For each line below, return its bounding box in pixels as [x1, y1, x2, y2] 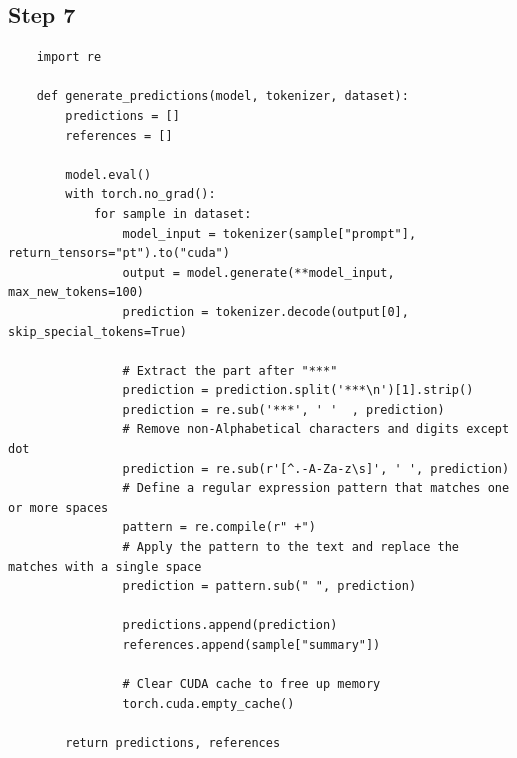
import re [36, 50, 102, 65]
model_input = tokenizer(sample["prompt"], [122, 226, 417, 241]
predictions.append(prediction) [122, 618, 338, 633]
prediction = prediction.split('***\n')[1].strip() [122, 383, 474, 398]
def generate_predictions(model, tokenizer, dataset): [36, 89, 409, 104]
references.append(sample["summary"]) [122, 638, 381, 653]
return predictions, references [65, 735, 281, 750]
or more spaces [8, 500, 109, 515]
